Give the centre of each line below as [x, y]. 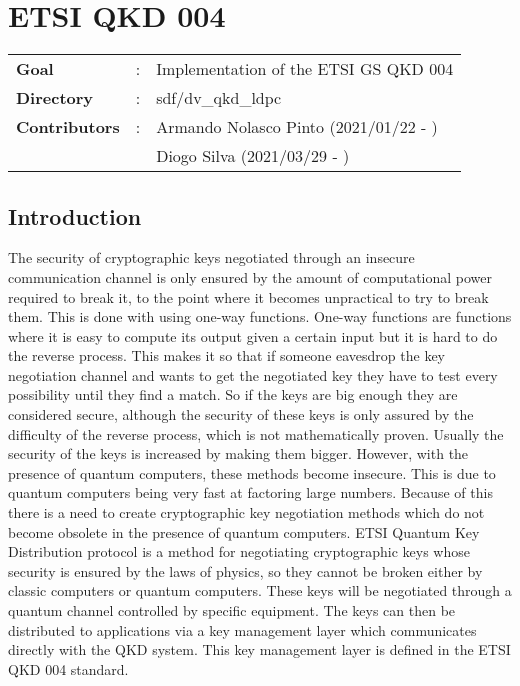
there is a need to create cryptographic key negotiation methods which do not [246, 512]
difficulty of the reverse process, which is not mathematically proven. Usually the [256, 433]
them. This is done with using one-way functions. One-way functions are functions [260, 316]
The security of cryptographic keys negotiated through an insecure [211, 257]
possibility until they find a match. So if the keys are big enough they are [233, 394]
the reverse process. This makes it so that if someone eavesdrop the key [227, 355]
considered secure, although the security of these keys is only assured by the [241, 414]
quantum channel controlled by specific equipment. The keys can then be [232, 610]
